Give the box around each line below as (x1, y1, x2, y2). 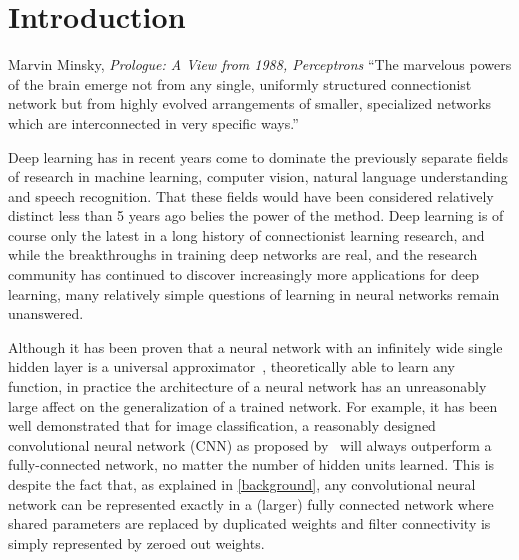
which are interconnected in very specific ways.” (8, 112, 299, 133)
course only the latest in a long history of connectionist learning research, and (8, 224, 485, 245)
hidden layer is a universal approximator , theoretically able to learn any (8, 356, 455, 377)
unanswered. (8, 303, 84, 324)
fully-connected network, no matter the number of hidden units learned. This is (8, 454, 495, 475)
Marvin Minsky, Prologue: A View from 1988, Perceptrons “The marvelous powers (8, 54, 512, 75)
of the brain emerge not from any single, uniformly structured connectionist (8, 73, 472, 94)
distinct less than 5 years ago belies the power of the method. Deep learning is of (8, 205, 504, 226)
